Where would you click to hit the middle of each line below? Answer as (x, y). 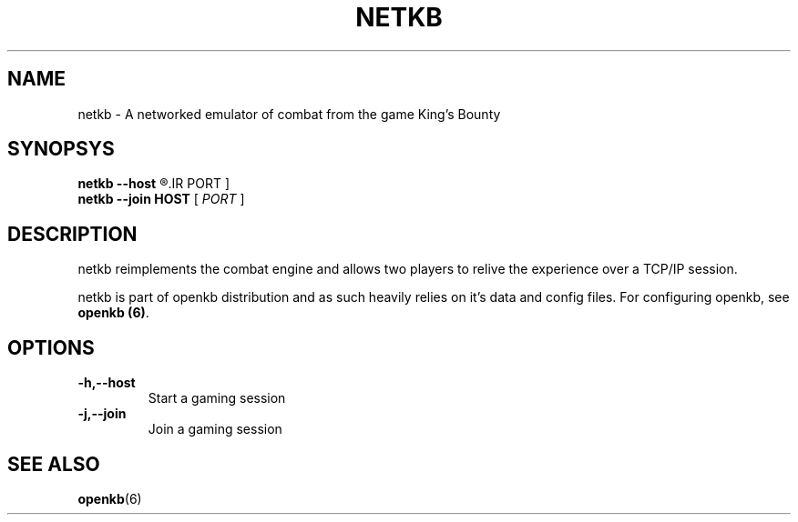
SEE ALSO (54, 464)
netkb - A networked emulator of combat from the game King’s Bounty (289, 114)
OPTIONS (51, 347)
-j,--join (102, 414)
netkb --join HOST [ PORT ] (161, 199)
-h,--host (107, 383)
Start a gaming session (217, 398)
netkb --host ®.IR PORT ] (153, 184)
